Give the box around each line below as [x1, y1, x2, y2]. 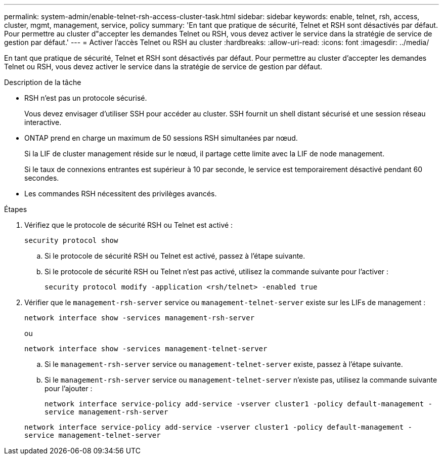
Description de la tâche [4, 78, 81, 87]
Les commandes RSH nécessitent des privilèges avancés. [24, 189, 217, 198]
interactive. [24, 118, 62, 127]
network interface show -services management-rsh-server [24, 314, 255, 322]
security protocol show [24, 236, 118, 244]
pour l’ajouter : [45, 384, 93, 393]
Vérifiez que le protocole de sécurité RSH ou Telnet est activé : [24, 221, 233, 229]
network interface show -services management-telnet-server [24, 345, 268, 353]
